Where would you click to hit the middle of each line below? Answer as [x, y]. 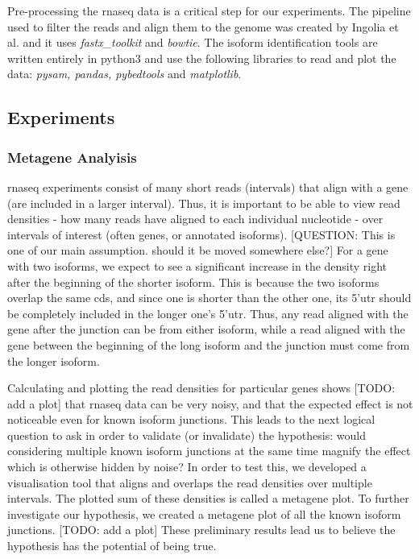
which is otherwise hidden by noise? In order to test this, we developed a [187, 467]
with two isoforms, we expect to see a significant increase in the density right [197, 265]
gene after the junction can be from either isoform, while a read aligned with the [206, 329]
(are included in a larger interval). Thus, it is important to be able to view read [204, 203]
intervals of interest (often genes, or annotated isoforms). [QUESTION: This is [201, 234]
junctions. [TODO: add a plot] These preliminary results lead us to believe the [201, 530]
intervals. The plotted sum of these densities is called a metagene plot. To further [208, 498]
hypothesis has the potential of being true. [112, 546]
